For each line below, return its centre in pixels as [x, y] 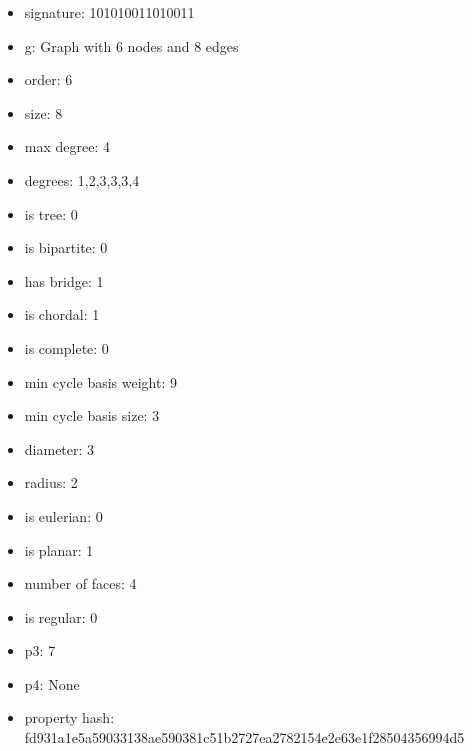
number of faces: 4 [80, 583]
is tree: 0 [51, 213]
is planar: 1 [59, 549]
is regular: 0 [61, 616]
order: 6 [48, 79]
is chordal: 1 [62, 314]
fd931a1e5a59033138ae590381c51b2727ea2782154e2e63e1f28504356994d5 [244, 737]
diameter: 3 [59, 448]
